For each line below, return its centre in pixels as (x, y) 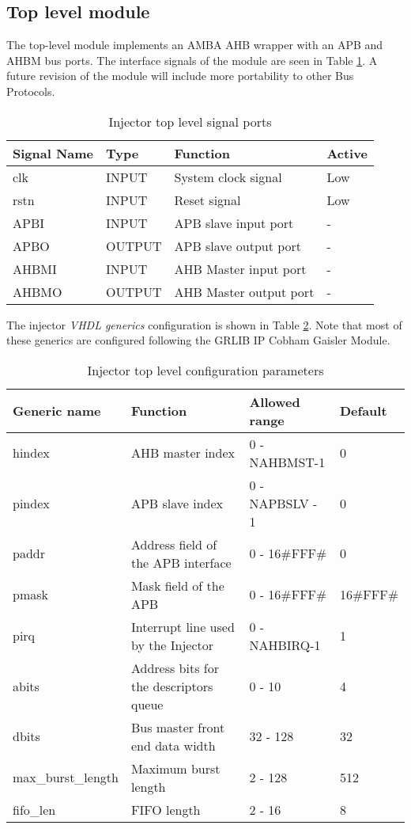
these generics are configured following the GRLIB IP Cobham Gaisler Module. (198, 340)
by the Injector (172, 645)
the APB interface (181, 562)
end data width (173, 745)
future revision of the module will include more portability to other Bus (180, 76)
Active (347, 153)
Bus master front (178, 727)
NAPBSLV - (283, 503)
